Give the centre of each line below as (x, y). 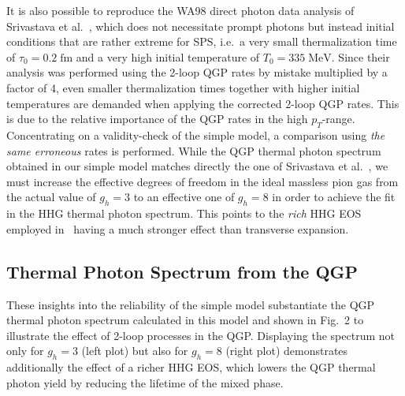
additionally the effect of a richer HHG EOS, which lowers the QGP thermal (191, 367)
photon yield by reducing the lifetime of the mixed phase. (145, 382)
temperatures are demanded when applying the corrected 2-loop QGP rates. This (203, 103)
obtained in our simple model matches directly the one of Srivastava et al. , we (197, 166)
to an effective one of (184, 197)
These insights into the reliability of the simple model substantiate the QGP (191, 304)
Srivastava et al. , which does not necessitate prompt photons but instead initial (201, 26)
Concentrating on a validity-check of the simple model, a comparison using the (196, 134)
